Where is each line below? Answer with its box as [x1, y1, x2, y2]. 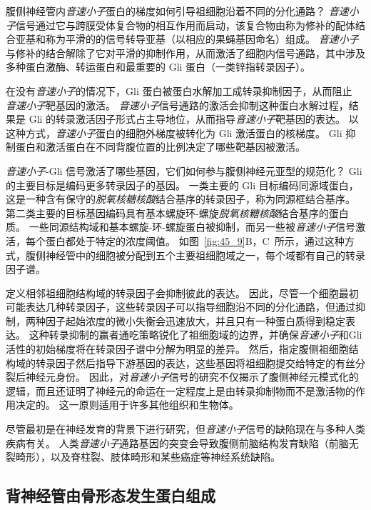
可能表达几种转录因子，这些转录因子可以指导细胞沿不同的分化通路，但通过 [6, 299, 355, 314]
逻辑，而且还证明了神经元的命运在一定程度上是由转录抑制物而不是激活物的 [6, 383, 355, 398]
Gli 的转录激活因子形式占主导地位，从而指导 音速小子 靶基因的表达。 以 [29, 111, 359, 126]
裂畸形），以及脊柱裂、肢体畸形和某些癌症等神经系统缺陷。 [6, 449, 280, 464]
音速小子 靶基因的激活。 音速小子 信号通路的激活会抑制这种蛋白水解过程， [6, 97, 349, 112]
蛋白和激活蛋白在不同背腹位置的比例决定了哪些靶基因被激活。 [15, 139, 305, 154]
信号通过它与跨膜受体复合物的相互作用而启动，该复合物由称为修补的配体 [16, 17, 355, 32]
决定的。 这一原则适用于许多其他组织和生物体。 [15, 397, 239, 412]
